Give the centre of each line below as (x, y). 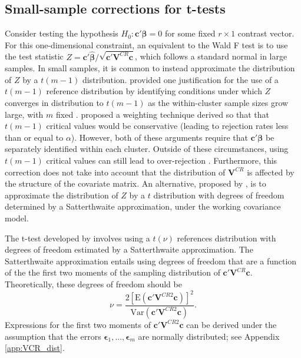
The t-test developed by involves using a (77, 238)
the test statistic (34, 56)
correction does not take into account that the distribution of (115, 172)
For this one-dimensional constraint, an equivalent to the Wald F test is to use (146, 44)
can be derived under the (231, 324)
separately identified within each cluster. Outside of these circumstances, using (147, 149)
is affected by (271, 172)
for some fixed (190, 33)
